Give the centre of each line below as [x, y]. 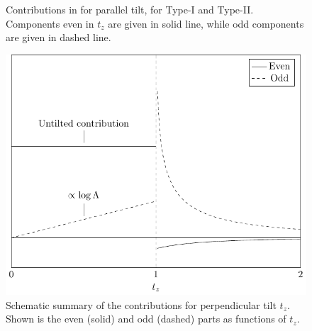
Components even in [50, 23]
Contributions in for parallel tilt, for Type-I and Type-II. [130, 9]
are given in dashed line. [58, 37]
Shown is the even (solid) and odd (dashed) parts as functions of [146, 319]
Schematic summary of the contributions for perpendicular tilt [141, 304]
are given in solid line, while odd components [206, 23]
